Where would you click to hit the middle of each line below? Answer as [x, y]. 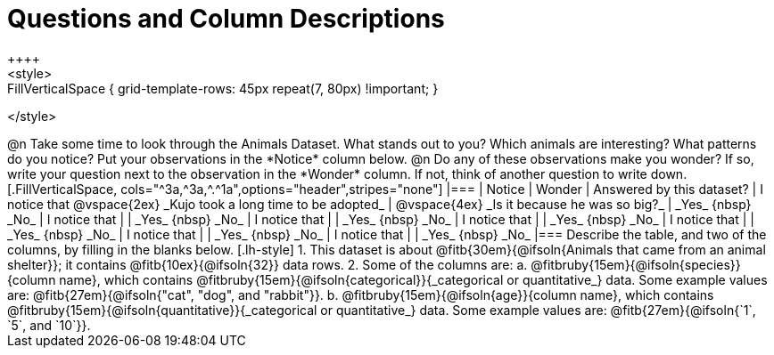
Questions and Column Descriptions [226, 19]
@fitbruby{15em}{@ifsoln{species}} [636, 264]
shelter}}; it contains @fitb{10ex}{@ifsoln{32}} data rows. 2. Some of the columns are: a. [268, 264]
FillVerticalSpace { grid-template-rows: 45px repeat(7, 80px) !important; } [223, 88]
